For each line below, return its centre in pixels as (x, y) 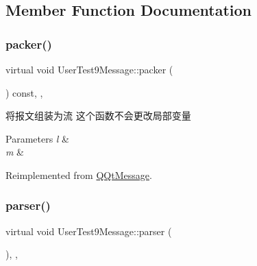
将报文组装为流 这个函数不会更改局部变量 (98, 116)
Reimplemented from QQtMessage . (79, 174)
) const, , (24, 92)
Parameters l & (38, 138)
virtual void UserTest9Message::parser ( (89, 231)
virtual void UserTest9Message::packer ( (89, 69)
